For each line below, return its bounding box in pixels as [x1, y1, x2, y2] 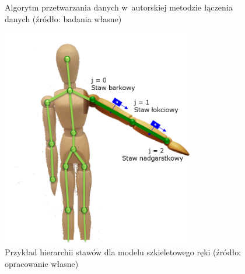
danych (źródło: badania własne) [5, 12, 122, 25]
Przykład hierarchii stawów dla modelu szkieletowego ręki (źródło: [5, 245, 242, 258]
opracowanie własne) [5, 257, 79, 269]
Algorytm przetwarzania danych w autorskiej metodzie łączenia [5, 1, 233, 13]
